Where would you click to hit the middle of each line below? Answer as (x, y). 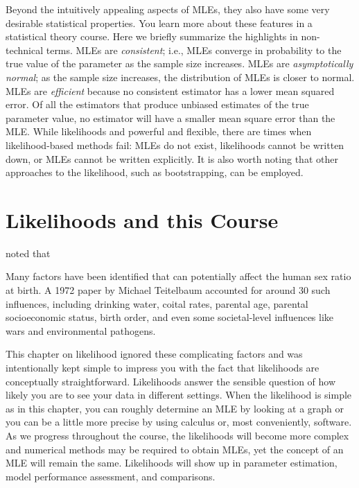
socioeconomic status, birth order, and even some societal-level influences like (170, 317)
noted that (28, 253)
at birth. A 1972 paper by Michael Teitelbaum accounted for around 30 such (168, 290)
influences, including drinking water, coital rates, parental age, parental (157, 303)
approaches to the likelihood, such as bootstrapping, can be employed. (155, 172)
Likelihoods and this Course (142, 219)
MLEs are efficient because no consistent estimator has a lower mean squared (170, 90)
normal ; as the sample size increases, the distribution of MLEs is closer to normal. (180, 77)
